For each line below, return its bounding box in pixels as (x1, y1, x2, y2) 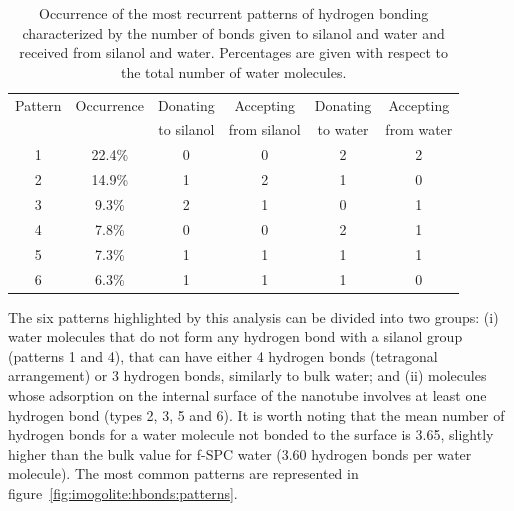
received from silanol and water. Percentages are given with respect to (19, 42, 449, 63)
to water (317, 119, 369, 140)
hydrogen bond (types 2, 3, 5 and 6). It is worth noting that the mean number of (8, 404, 505, 425)
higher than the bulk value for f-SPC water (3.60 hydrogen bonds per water (8, 443, 472, 464)
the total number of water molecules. (121, 61, 347, 82)
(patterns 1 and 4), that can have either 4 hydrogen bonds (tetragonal (8, 345, 438, 366)
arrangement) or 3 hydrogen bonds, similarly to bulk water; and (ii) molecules (8, 365, 487, 386)
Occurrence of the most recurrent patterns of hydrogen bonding (38, 3, 429, 23)
